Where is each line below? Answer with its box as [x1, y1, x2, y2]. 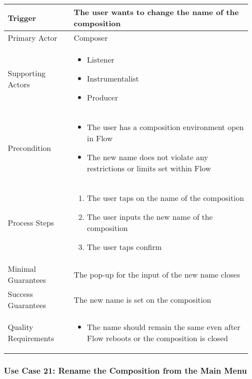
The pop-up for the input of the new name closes [74, 268, 240, 280]
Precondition [8, 142, 51, 153]
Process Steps [8, 216, 54, 228]
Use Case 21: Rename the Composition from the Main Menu [4, 364, 247, 376]
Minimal [8, 263, 36, 274]
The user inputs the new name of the [87, 211, 213, 222]
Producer [87, 92, 118, 103]
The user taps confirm [87, 241, 162, 252]
